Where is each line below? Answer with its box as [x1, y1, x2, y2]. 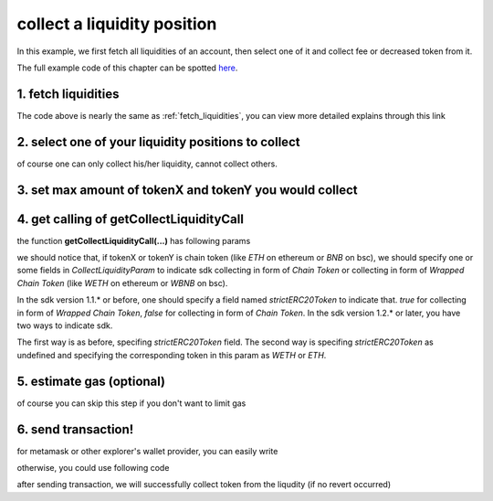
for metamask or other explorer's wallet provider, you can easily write [16, 445, 278, 456]
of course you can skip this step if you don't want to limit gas [16, 398, 246, 409]
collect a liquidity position [16, 14, 217, 34]
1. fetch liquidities [16, 86, 120, 101]
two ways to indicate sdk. [16, 320, 113, 331]
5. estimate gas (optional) [16, 373, 166, 389]
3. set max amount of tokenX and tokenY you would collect [16, 182, 358, 197]
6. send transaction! [16, 421, 134, 437]
